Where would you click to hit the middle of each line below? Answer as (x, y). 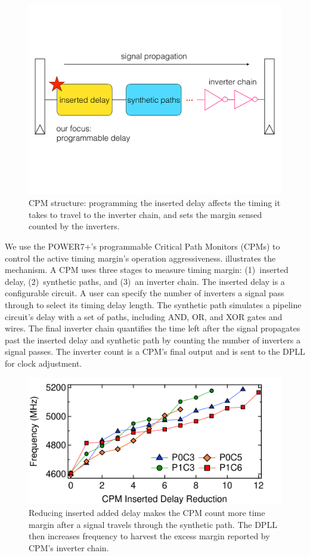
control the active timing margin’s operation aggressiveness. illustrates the (140, 258)
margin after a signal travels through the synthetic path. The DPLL (153, 524)
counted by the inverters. (74, 226)
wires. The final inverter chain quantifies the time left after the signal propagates (153, 328)
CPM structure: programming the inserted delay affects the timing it (155, 203)
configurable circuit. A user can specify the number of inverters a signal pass (145, 293)
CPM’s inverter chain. (69, 547)
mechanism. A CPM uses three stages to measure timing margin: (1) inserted (147, 270)
